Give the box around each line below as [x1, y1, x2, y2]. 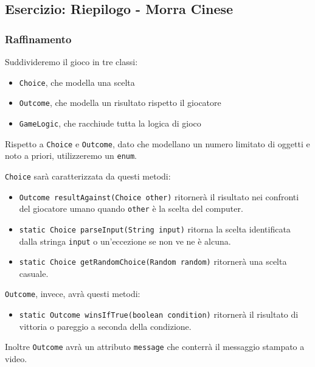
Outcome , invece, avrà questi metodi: [5, 287, 140, 300]
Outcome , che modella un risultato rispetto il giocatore [19, 96, 221, 109]
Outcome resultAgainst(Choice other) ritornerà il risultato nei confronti [19, 190, 299, 203]
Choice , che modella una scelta [19, 75, 135, 88]
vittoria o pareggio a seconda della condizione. [19, 320, 192, 332]
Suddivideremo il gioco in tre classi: [5, 55, 138, 68]
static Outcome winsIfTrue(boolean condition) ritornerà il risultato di [19, 308, 299, 321]
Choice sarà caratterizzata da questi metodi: [5, 169, 171, 182]
